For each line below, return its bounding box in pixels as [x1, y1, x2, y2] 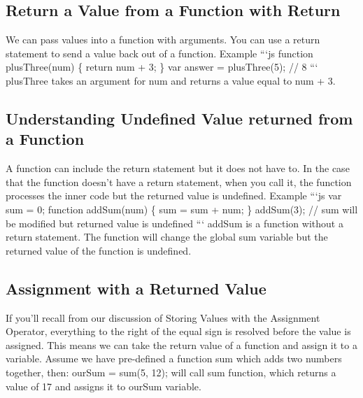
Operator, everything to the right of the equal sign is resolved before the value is [6, 324, 351, 339]
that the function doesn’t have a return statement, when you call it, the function [6, 174, 352, 189]
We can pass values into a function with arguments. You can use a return [6, 32, 320, 47]
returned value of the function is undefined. [6, 243, 192, 257]
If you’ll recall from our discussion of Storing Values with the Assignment [6, 310, 320, 325]
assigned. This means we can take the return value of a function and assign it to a [6, 337, 357, 352]
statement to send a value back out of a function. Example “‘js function [6, 45, 313, 60]
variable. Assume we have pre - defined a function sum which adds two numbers [6, 351, 342, 366]
